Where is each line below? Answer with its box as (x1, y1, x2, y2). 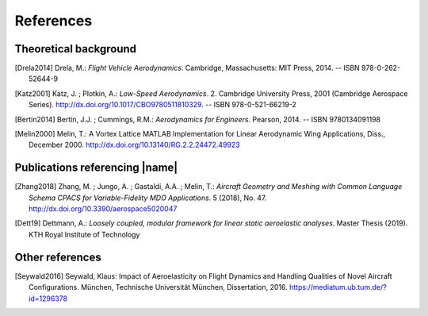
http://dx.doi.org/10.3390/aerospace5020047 (29, 204, 178, 214)
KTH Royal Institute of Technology (29, 229, 140, 239)
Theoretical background (14, 42, 137, 56)
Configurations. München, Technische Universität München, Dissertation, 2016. (29, 283, 289, 292)
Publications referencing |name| (14, 161, 178, 175)
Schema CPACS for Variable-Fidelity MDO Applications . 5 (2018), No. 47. (29, 193, 267, 202)
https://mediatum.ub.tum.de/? (289, 283, 388, 292)
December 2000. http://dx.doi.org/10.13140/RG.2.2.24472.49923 (29, 140, 241, 150)
